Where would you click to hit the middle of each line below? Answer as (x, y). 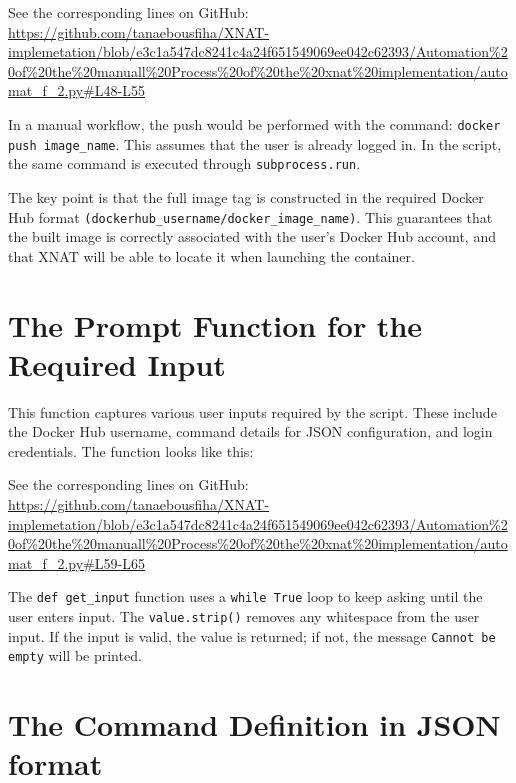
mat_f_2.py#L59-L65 (76, 562)
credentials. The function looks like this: (131, 450)
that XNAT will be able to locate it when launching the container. (211, 255)
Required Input (117, 363)
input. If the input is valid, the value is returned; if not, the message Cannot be (252, 635)
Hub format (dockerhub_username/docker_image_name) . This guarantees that (250, 216)
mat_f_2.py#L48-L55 (76, 90)
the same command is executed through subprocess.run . (184, 163)
